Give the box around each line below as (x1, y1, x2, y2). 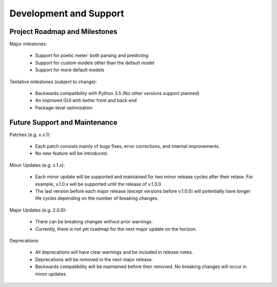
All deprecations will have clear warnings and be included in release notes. (35, 249, 193, 255)
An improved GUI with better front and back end (35, 98, 137, 104)
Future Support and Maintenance (9, 118, 117, 127)
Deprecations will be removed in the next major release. (35, 256, 153, 262)
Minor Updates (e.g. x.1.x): (9, 162, 65, 168)
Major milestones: (9, 41, 47, 47)
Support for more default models (35, 67, 105, 73)
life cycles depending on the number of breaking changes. (35, 195, 159, 201)
